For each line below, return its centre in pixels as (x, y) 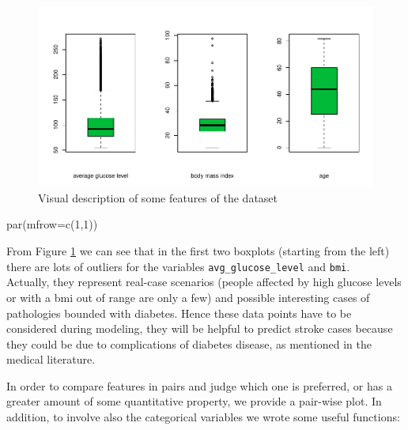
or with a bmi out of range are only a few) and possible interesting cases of (188, 297)
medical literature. (51, 359)
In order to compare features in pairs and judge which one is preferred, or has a (199, 385)
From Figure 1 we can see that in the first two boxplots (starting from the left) (198, 251)
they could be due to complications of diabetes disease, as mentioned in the (189, 343)
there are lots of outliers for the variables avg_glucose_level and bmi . (178, 266)
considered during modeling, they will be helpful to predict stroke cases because (200, 328)
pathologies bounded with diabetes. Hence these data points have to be (179, 313)
